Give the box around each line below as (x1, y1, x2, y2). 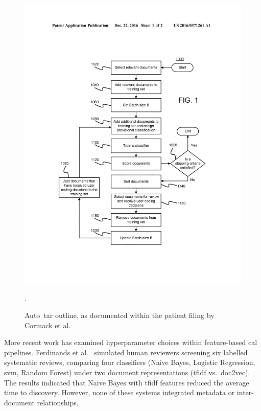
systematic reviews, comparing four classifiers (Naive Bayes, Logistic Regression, (4, 357, 255, 368)
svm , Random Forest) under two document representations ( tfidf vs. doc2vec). (4, 367, 250, 377)
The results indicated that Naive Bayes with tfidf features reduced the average (4, 377, 249, 387)
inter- (236, 387, 254, 398)
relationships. (37, 397, 79, 407)
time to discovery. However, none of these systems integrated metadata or (4, 387, 235, 398)
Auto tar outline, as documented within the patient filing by (25, 310, 215, 320)
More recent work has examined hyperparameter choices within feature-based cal (4, 337, 257, 348)
